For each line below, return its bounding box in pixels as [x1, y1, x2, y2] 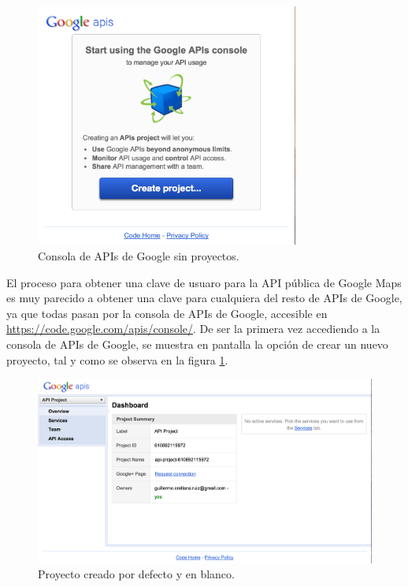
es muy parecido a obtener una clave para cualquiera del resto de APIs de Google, [6, 290, 402, 306]
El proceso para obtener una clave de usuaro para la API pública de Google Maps [6, 274, 402, 290]
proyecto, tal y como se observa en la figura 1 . [6, 351, 228, 368]
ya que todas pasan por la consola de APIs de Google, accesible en [6, 305, 328, 321]
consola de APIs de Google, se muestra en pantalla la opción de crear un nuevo [6, 335, 388, 352]
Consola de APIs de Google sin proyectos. [38, 247, 239, 264]
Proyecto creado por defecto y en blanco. [38, 566, 235, 582]
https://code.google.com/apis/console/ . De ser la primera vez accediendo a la [6, 320, 380, 337]
